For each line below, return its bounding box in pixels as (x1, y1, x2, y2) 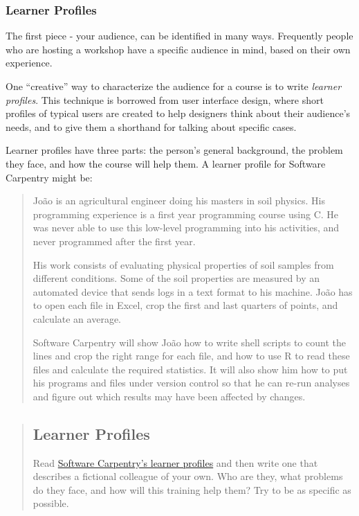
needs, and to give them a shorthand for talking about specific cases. (6, 119, 297, 134)
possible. (33, 496, 69, 510)
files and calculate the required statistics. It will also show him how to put (33, 362, 348, 376)
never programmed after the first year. (33, 233, 196, 248)
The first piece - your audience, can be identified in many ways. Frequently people (6, 28, 353, 43)
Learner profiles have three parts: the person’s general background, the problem (6, 143, 343, 157)
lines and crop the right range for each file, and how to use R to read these (33, 348, 350, 363)
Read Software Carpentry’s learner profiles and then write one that (33, 455, 318, 470)
